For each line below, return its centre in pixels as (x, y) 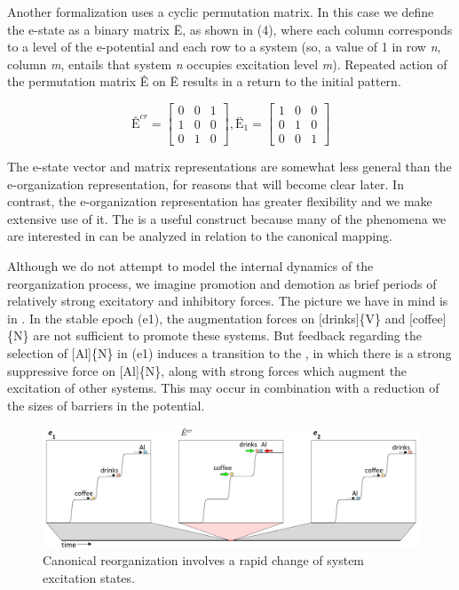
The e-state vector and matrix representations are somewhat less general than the (229, 167)
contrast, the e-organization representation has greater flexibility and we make (220, 201)
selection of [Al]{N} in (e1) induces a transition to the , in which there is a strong (229, 353)
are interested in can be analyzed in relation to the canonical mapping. (200, 236)
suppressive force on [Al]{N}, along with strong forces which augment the (207, 370)
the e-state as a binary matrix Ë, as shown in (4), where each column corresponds (230, 29)
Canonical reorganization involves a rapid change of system (204, 560)
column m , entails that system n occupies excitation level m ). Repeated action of (227, 64)
